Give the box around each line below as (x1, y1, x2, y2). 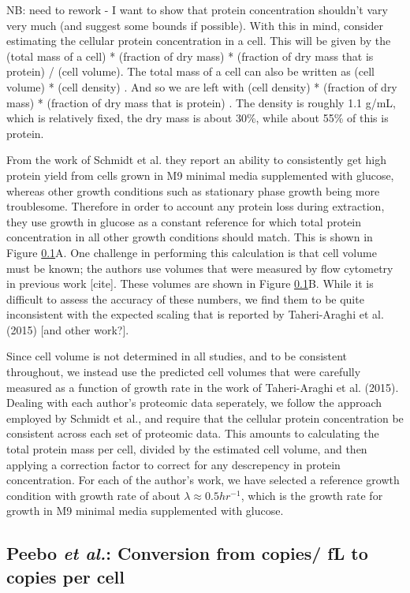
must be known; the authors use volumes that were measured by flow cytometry (6, 259, 393, 276)
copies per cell (6, 564, 125, 588)
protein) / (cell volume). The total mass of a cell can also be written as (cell (6, 63, 375, 80)
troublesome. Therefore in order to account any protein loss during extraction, (6, 198, 385, 214)
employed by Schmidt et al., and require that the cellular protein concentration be (6, 409, 404, 426)
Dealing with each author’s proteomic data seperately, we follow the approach (6, 394, 382, 411)
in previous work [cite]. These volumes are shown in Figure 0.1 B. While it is (6, 275, 374, 292)
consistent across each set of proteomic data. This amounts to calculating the (6, 425, 379, 442)
